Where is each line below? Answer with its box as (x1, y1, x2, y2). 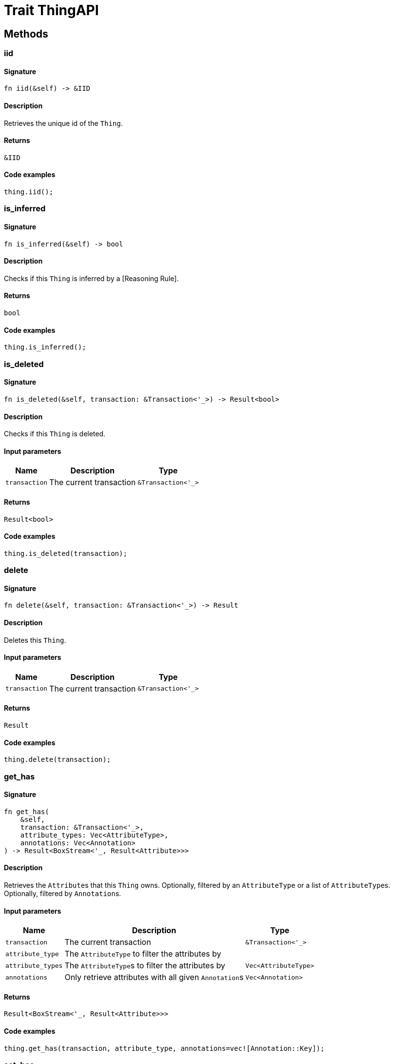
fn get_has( (4, 807, 49, 816)
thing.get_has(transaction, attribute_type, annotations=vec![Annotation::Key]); (4, 1044, 325, 1052)
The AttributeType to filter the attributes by (64, 949, 221, 959)
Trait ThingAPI (4, 2, 99, 19)
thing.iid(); (4, 188, 54, 196)
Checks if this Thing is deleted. (4, 430, 106, 438)
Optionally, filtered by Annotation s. (4, 889, 121, 898)
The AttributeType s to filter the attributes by (64, 961, 225, 971)
